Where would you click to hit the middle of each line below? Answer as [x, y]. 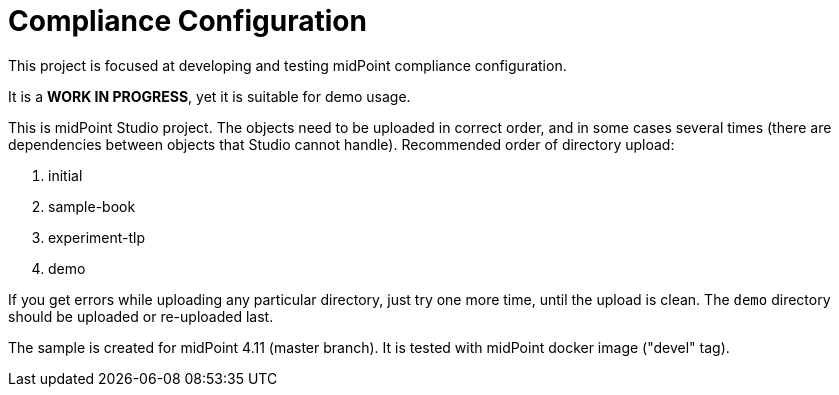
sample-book [92, 206]
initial [65, 175]
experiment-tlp [97, 237]
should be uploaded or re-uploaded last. [141, 316]
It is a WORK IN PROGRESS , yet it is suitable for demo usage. [209, 96]
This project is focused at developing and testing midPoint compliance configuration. [287, 65]
